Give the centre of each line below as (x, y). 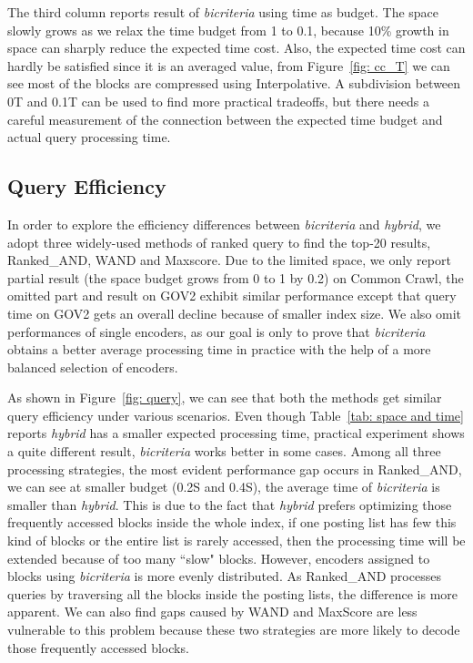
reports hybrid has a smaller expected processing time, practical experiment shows (236, 433)
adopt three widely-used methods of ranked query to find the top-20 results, (219, 242)
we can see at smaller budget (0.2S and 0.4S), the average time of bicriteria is (224, 487)
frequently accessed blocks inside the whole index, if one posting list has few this (232, 522)
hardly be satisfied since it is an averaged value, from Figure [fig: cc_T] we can (229, 65)
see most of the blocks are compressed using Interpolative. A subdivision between (234, 83)
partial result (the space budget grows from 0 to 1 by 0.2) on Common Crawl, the (236, 277)
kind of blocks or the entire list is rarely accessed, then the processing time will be (236, 541)
